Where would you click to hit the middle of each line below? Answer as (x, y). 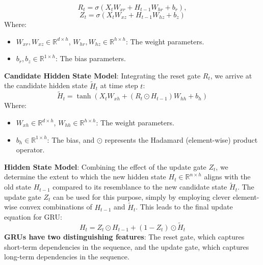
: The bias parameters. (90, 58)
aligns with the (227, 177)
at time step (119, 85)
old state (18, 187)
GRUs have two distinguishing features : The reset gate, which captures (124, 236)
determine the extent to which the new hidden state (85, 177)
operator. (30, 150)
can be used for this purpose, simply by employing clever (142, 196)
